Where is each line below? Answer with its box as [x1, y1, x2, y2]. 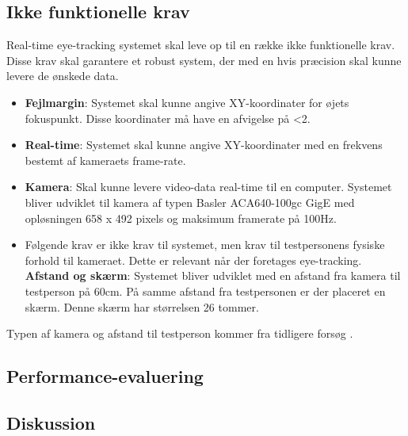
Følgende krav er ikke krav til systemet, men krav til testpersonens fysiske [25, 236, 385, 253]
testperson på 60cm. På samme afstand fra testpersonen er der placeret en [25, 282, 386, 299]
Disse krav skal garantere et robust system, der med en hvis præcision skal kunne [6, 52, 402, 68]
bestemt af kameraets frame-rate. [25, 151, 186, 168]
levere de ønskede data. [6, 67, 119, 84]
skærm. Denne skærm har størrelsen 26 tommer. [25, 298, 259, 315]
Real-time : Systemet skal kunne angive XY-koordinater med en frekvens [25, 136, 383, 153]
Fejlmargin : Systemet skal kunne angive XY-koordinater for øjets [25, 94, 349, 110]
